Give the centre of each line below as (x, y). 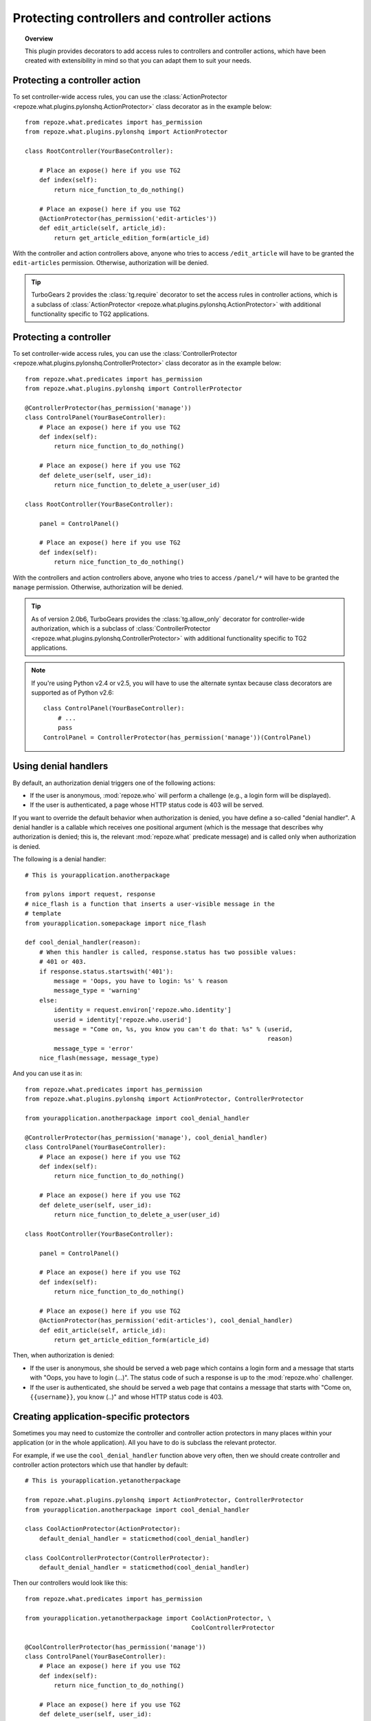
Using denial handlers (60, 767)
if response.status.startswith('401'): (106, 971)
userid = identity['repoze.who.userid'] (123, 1020)
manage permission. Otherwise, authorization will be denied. (98, 587)
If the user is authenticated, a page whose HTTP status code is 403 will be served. (147, 805)
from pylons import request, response (90, 894)
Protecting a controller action (77, 80)
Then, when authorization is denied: (64, 1355)
